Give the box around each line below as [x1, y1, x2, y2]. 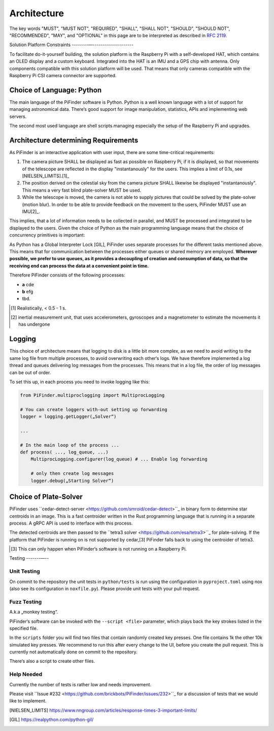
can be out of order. [9, 369, 51, 376]
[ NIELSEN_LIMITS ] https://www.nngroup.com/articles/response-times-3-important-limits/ [9, 707, 197, 713]
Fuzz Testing [9, 598, 42, 605]
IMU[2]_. [22, 208, 40, 215]
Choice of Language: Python [9, 85, 102, 94]
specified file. [9, 625, 38, 631]
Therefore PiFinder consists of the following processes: [9, 272, 125, 278]
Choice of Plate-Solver [9, 493, 83, 501]
